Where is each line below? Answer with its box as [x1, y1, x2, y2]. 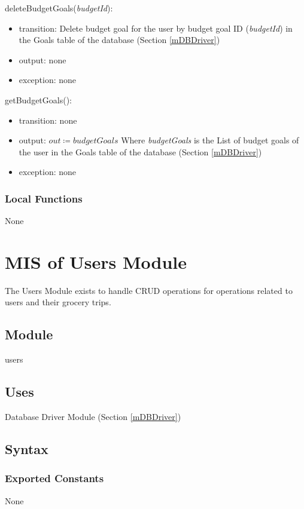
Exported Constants [5, 471, 104, 486]
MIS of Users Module [5, 249, 187, 274]
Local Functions [5, 191, 83, 206]
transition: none [19, 114, 77, 126]
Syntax [5, 440, 48, 458]
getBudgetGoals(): [5, 93, 72, 106]
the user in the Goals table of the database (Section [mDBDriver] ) [19, 145, 262, 158]
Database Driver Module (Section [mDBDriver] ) [5, 410, 181, 423]
